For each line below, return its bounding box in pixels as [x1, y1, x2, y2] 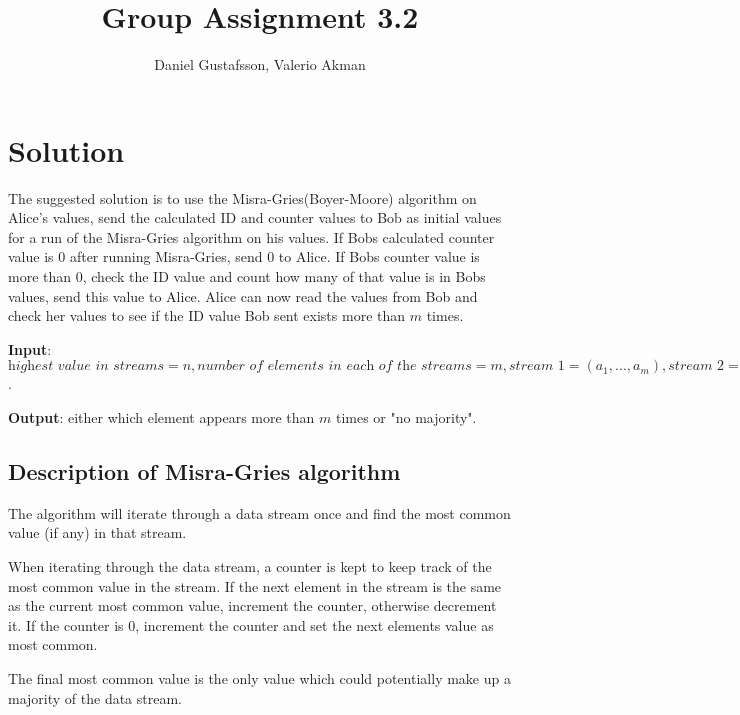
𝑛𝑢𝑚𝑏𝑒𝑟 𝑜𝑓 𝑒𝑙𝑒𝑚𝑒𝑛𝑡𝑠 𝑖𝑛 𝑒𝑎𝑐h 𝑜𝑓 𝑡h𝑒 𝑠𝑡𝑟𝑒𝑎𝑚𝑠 [197, 359, 472, 374]
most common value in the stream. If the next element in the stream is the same [8, 575, 502, 596]
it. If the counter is [8, 614, 124, 635]
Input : [8, 338, 52, 359]
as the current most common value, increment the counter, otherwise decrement [8, 595, 497, 616]
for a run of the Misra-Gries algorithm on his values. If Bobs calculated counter [8, 226, 495, 247]
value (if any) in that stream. [8, 522, 187, 543]
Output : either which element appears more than [8, 407, 315, 427]
